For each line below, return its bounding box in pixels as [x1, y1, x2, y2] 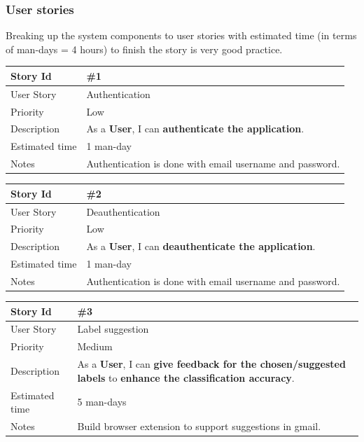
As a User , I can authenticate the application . [86, 121, 304, 136]
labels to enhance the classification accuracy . [77, 370, 295, 385]
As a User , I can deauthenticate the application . [86, 239, 316, 254]
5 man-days [77, 394, 127, 409]
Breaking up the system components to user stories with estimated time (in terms [6, 28, 357, 43]
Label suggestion [77, 322, 149, 336]
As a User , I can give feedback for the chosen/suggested [77, 357, 346, 371]
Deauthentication [86, 204, 160, 219]
